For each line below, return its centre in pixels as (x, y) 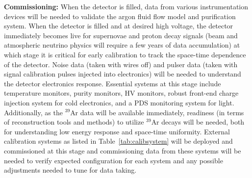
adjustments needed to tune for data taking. (70, 170)
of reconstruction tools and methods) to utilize (74, 122)
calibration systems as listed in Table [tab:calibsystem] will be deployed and (118, 141)
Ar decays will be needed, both (198, 122)
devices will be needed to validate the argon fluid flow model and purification (120, 16)
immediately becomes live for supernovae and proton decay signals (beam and (121, 35)
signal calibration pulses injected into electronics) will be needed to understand (123, 74)
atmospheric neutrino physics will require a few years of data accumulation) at (122, 45)
